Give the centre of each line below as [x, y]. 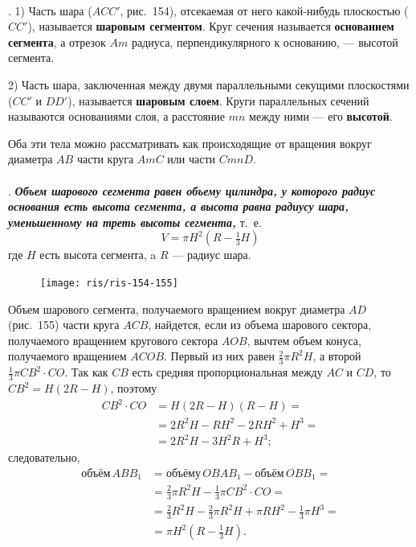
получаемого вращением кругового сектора [113, 340]
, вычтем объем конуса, [304, 340]
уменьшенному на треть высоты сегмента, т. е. [135, 222]
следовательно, [44, 457]
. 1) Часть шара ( [50, 10]
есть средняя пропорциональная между [227, 372]
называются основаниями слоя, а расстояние [117, 116]
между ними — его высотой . [321, 116]
